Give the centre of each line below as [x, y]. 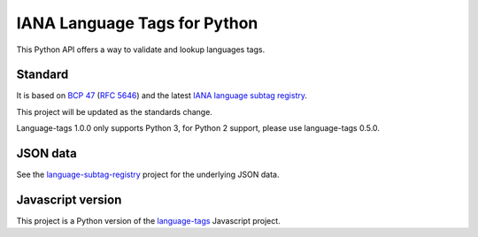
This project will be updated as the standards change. [114, 111]
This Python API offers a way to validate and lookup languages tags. [141, 50]
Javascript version [69, 199]
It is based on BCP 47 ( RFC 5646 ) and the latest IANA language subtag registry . [162, 96]
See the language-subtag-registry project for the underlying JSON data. [148, 175]
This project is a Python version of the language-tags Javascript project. [148, 221]
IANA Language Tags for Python [137, 23]
